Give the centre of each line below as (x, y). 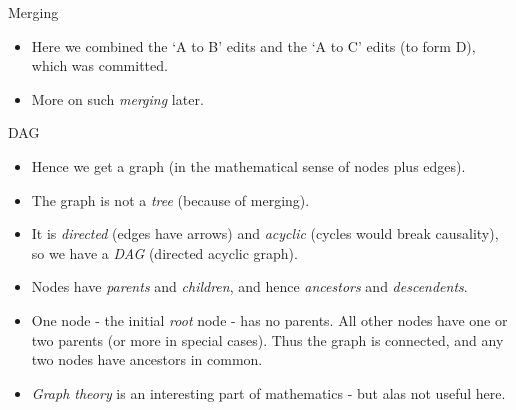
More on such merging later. (117, 98)
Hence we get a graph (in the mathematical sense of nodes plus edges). (248, 165)
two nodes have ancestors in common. (147, 359)
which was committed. (99, 65)
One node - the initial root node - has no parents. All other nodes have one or (269, 319)
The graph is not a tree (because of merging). (170, 199)
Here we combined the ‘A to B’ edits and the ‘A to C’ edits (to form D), (253, 45)
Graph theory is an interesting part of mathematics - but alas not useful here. (268, 392)
